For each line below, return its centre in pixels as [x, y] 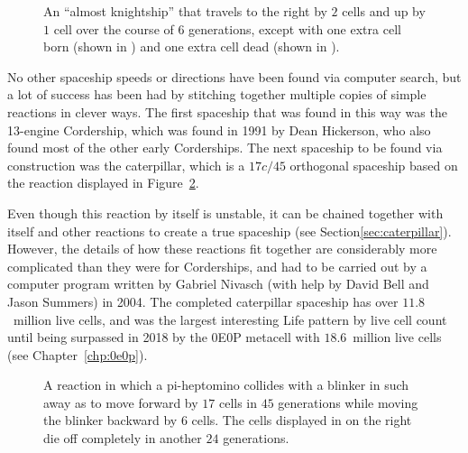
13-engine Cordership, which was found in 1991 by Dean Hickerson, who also [219, 129]
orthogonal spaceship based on [374, 165]
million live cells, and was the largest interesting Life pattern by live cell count [230, 319]
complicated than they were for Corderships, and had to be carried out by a [217, 266]
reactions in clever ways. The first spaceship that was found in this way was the [227, 111]
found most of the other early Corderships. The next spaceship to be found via [225, 148]
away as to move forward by [121, 402]
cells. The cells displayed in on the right [302, 420]
